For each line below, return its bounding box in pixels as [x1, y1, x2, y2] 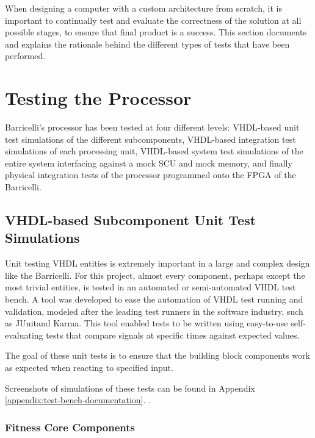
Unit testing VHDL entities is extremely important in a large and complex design [5, 257, 310, 270]
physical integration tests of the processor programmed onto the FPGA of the [5, 168, 296, 181]
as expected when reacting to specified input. [5, 361, 173, 373]
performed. [5, 49, 46, 62]
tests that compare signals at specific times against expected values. [46, 328, 300, 341]
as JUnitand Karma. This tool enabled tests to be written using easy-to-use [5, 317, 288, 329]
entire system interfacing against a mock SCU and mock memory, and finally [5, 156, 292, 169]
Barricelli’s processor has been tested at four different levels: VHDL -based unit [5, 121, 300, 134]
